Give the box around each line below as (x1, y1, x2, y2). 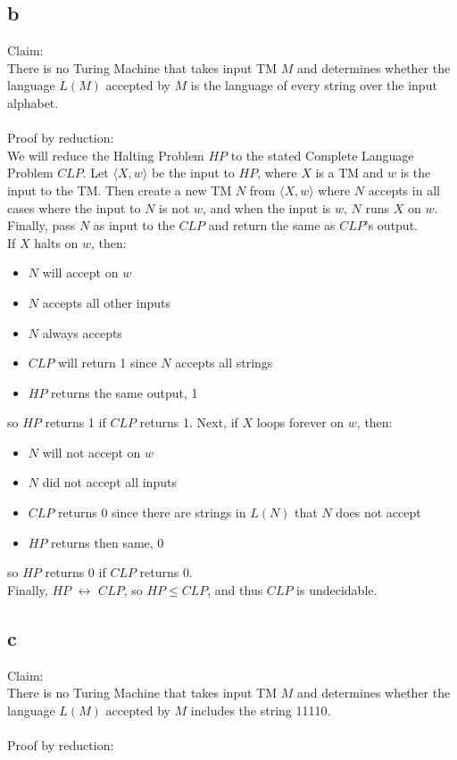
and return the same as (208, 216, 336, 235)
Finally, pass (7, 216, 76, 235)
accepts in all (368, 180, 440, 199)
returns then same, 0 (51, 533, 164, 551)
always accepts (42, 323, 122, 342)
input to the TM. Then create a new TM (7, 180, 232, 199)
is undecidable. (296, 580, 378, 599)
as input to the (93, 216, 175, 235)
